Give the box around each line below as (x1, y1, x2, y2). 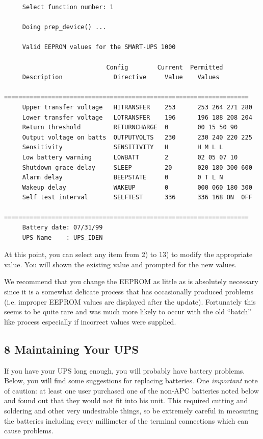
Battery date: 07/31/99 (22, 224, 103, 232)
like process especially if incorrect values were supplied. (4, 316, 176, 327)
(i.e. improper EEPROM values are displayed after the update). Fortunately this (4, 296, 256, 307)
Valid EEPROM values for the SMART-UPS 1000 (22, 43, 176, 51)
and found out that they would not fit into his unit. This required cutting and (4, 395, 248, 406)
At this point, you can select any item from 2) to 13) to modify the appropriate (4, 249, 253, 260)
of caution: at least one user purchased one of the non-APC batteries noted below (4, 385, 259, 396)
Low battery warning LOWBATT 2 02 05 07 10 (22, 153, 238, 161)
